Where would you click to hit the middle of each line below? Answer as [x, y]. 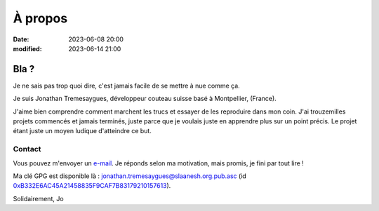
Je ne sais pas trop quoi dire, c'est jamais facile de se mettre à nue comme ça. [126, 86]
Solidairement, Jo [38, 198]
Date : [21, 39]
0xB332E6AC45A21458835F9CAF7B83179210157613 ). [92, 186]
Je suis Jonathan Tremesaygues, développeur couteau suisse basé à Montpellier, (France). [145, 99]
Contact [27, 149]
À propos [40, 18]
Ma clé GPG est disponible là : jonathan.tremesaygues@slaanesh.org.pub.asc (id [130, 176]
